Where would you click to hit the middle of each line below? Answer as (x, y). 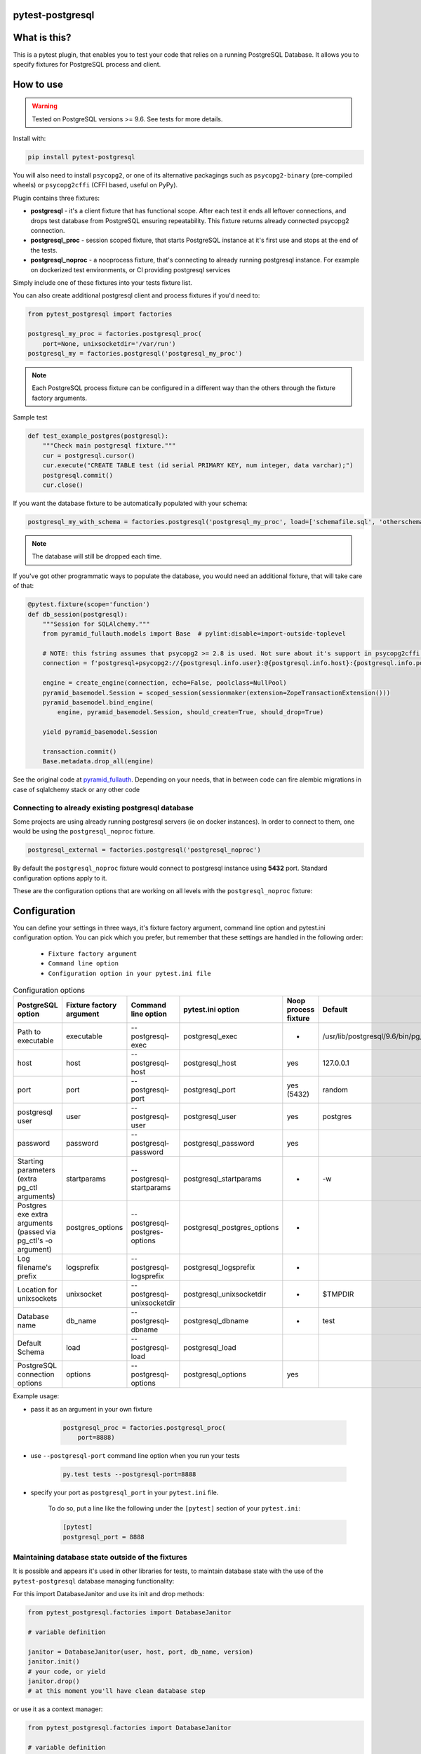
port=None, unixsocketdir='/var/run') (109, 343)
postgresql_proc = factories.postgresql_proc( (144, 1427)
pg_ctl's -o (35, 1240)
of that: (24, 586)
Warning (45, 106)
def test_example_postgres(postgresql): (98, 436)
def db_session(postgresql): (78, 614)
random (335, 1090)
